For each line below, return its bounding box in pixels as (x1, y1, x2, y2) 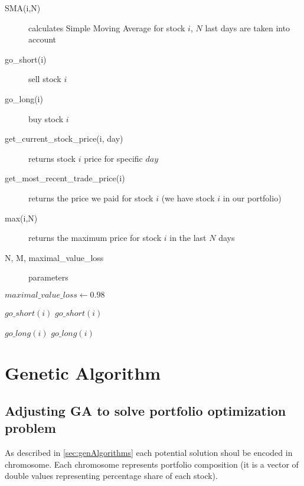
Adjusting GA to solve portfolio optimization (5, 401, 286, 419)
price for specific (84, 152, 143, 164)
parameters (28, 271, 68, 283)
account (28, 33, 57, 45)
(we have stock (161, 191, 215, 204)
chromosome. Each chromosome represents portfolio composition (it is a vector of (5, 458, 299, 470)
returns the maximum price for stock (28, 231, 162, 244)
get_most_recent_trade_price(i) (5, 172, 125, 184)
